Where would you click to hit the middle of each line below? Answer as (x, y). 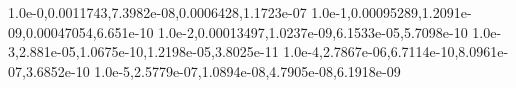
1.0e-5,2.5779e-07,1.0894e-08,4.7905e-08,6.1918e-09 (247, 70)
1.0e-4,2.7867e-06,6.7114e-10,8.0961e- (396, 51)
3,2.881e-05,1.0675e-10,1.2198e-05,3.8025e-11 (143, 51)
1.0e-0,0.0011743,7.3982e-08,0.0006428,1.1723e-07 (157, 12)
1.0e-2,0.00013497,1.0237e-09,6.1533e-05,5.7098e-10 (313, 31)
